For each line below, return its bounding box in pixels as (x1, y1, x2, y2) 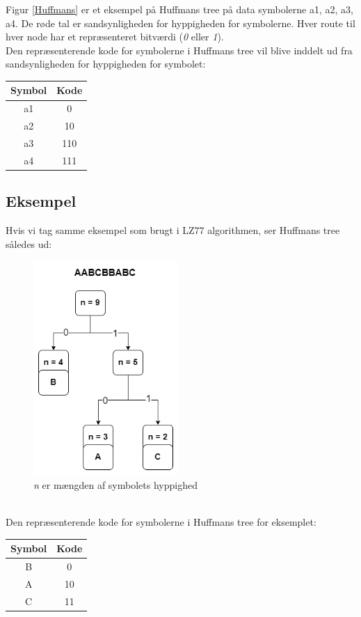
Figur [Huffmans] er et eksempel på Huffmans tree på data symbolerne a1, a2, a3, (6, 2, 353, 16)
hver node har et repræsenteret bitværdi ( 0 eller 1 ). (6, 29, 224, 44)
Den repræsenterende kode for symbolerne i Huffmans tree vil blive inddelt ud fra (6, 42, 353, 57)
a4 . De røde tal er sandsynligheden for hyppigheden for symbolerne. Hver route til (6, 15, 355, 30)
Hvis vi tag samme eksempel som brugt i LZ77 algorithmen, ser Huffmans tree (6, 223, 340, 237)
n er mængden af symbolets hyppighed (33, 477, 198, 492)
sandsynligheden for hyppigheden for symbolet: (6, 56, 206, 71)
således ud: (6, 236, 52, 251)
